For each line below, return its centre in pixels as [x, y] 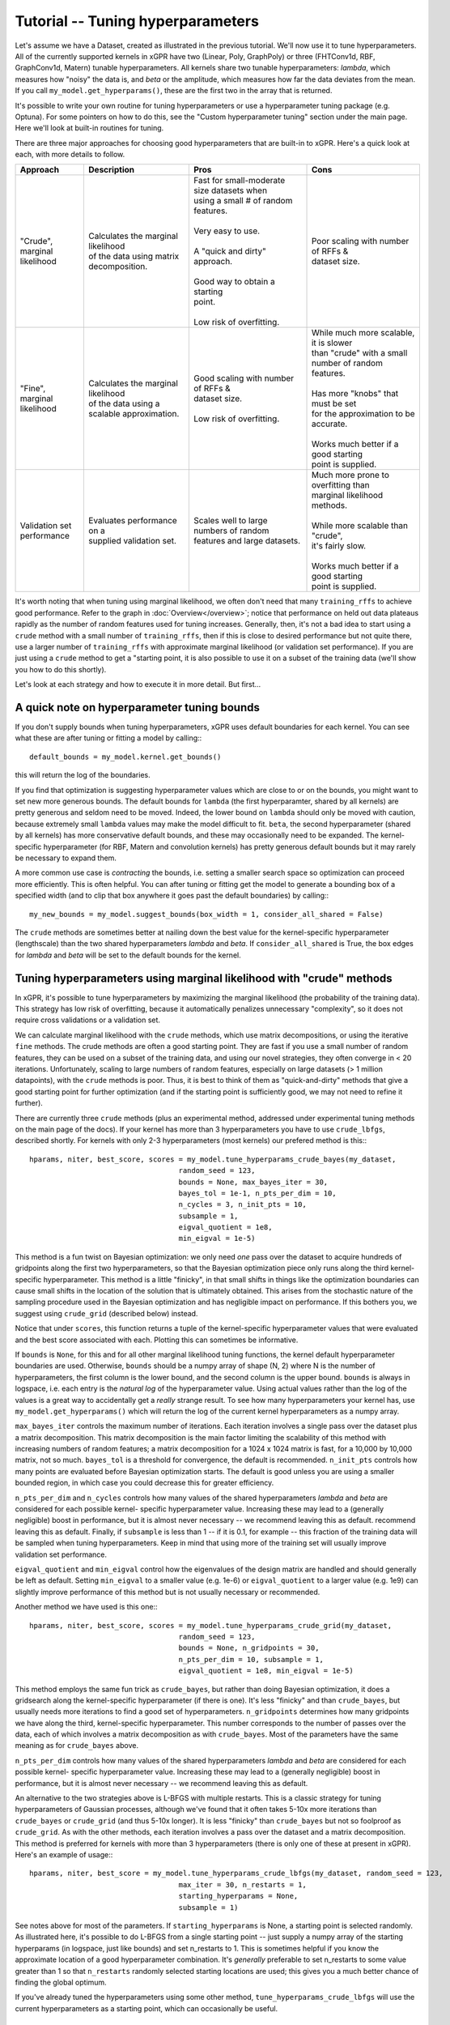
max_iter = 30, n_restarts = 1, [242, 1884]
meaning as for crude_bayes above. [77, 1746]
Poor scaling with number [360, 241]
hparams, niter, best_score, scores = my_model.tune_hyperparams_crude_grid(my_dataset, [211, 1625]
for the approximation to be [363, 414]
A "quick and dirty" [229, 251]
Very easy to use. [227, 231]
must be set [334, 403]
